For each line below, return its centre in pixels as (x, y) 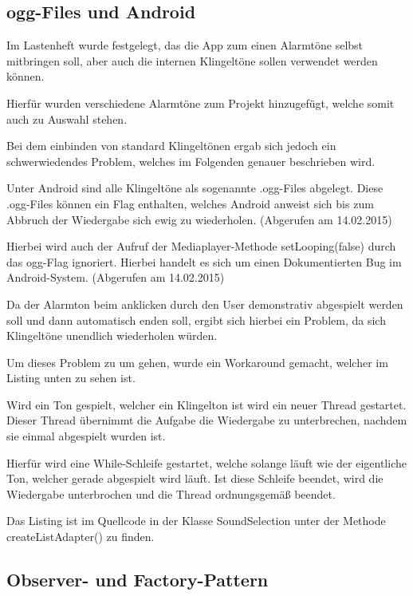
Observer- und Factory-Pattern (138, 580)
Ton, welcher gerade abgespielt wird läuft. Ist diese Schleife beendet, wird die (195, 478)
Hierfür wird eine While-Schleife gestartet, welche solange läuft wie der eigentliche (206, 462)
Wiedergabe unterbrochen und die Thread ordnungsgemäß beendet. (171, 493)
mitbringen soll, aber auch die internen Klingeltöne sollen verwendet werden (192, 60)
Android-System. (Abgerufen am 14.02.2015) (116, 277)
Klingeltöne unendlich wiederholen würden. (112, 335)
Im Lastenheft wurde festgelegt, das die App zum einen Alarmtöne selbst (185, 45)
